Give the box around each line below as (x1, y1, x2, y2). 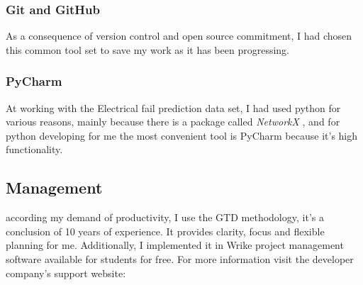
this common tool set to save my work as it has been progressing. (6, 42, 289, 57)
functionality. (6, 142, 63, 157)
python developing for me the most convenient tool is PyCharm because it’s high (6, 128, 358, 142)
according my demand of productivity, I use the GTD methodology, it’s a (6, 210, 324, 225)
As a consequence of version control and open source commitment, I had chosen (6, 28, 352, 43)
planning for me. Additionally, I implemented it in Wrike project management (6, 238, 344, 252)
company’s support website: (6, 265, 126, 280)
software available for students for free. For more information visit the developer (6, 251, 354, 266)
